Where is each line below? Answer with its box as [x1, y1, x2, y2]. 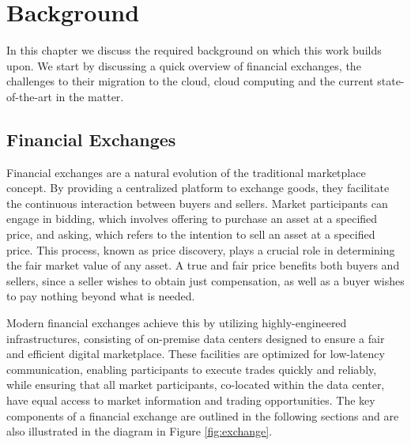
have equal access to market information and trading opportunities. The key [6, 392, 375, 409]
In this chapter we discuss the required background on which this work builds [6, 42, 382, 58]
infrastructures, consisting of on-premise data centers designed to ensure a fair [6, 330, 385, 346]
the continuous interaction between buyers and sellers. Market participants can [6, 194, 388, 211]
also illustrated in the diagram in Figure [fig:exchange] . [6, 423, 273, 439]
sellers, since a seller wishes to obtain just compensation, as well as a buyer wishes [6, 272, 405, 288]
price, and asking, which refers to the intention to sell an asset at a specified [6, 226, 375, 243]
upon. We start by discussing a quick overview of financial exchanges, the [6, 57, 361, 74]
